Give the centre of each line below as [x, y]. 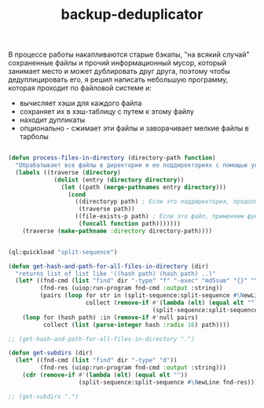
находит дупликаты [52, 120]
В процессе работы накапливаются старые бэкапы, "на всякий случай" [129, 55]
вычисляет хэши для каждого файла [81, 103]
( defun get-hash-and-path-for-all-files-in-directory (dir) [109, 266]
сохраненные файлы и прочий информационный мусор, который [117, 63]
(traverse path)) [106, 209]
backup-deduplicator [132, 15]
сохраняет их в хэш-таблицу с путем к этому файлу [107, 112]
